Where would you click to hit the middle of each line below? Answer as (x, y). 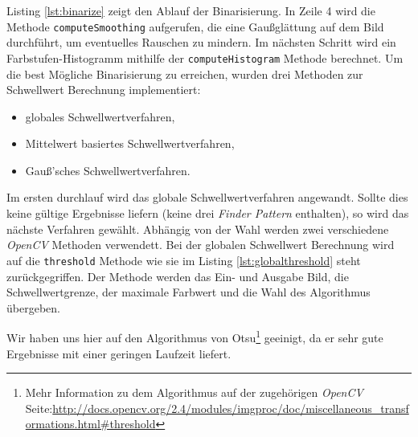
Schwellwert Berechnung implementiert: (104, 90)
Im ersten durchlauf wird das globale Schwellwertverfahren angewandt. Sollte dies (207, 197)
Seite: (39, 408)
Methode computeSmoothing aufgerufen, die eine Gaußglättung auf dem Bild (195, 26)
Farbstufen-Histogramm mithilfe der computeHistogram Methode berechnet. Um (205, 57)
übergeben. (33, 307)
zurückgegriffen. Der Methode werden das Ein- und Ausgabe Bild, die (178, 276)
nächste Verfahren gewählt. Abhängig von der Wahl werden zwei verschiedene (198, 229)
